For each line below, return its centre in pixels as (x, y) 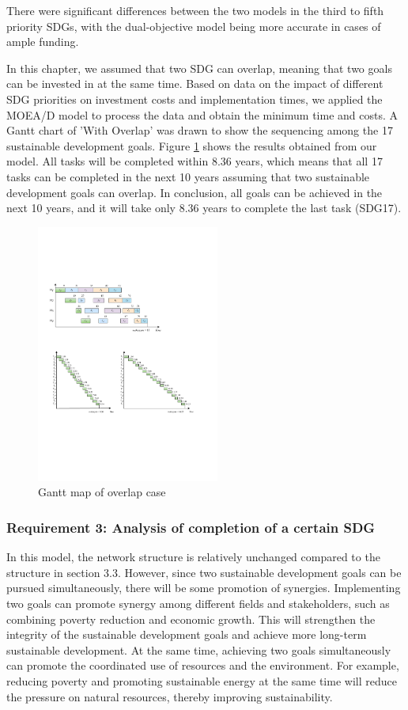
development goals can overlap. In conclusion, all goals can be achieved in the (195, 192)
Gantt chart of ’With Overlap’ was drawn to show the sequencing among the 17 (200, 130)
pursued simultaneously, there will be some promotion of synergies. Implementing (204, 588)
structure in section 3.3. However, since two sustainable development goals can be (204, 572)
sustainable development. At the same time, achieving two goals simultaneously (199, 649)
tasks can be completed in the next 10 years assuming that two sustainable (188, 176)
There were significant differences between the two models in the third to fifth (195, 10)
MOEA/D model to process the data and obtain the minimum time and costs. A (202, 114)
